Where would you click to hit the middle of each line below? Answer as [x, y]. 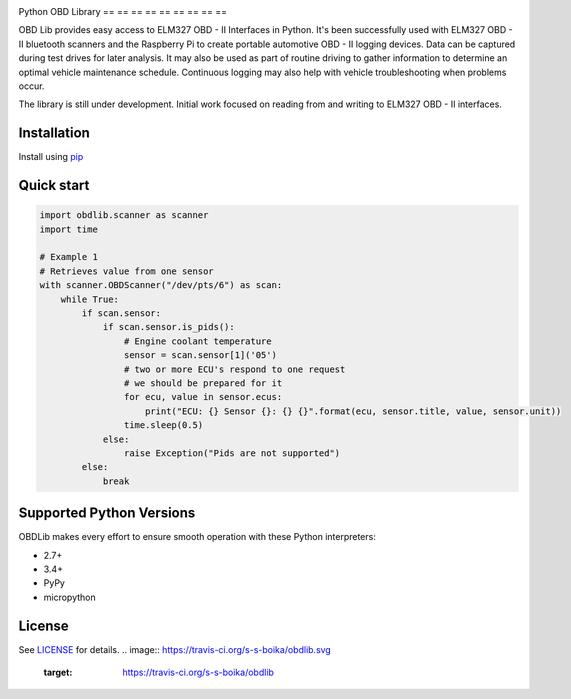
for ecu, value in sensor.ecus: [203, 397]
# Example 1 [69, 257]
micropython [69, 597]
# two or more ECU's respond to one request [234, 369]
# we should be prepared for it [203, 383]
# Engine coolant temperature [197, 341]
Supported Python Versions [107, 513]
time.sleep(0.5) [163, 425]
